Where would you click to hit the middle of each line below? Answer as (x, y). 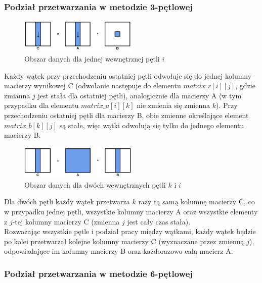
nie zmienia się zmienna (173, 105)
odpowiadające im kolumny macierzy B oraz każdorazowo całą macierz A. (119, 251)
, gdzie (245, 86)
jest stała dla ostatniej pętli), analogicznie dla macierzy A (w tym (140, 95)
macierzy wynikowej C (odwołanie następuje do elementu (93, 86)
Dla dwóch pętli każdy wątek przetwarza (67, 202)
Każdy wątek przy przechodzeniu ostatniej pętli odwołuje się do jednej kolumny (128, 75)
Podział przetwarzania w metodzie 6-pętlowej (99, 273)
